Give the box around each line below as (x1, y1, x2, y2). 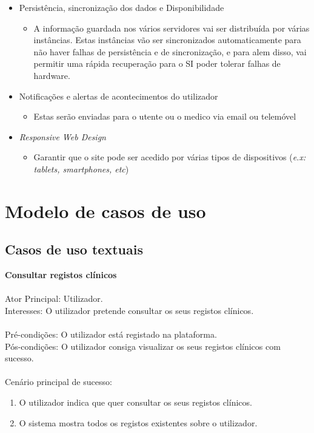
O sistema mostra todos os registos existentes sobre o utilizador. (19, 416, 258, 429)
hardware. (33, 69, 70, 81)
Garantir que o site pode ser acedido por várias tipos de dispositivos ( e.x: (33, 151, 306, 163)
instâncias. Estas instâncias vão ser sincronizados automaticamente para (33, 33, 301, 46)
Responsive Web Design (19, 130, 106, 143)
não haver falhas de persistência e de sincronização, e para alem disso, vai (33, 45, 307, 58)
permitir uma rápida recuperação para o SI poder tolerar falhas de (33, 57, 281, 70)
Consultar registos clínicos (5, 268, 117, 281)
